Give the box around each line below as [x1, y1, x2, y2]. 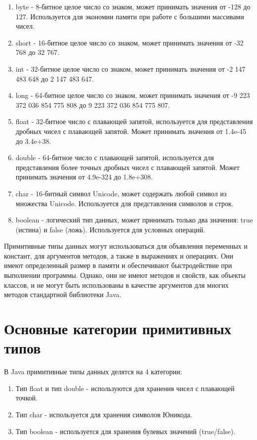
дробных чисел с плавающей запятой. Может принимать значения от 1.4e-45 [15, 126, 247, 136]
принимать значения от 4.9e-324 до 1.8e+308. [15, 172, 153, 182]
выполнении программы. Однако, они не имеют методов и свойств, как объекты [4, 270, 246, 280]
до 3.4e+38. [15, 135, 51, 146]
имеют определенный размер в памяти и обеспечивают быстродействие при [4, 260, 232, 270]
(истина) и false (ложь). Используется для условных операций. [15, 224, 205, 234]
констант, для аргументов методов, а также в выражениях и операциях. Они [4, 250, 234, 261]
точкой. [15, 393, 38, 403]
